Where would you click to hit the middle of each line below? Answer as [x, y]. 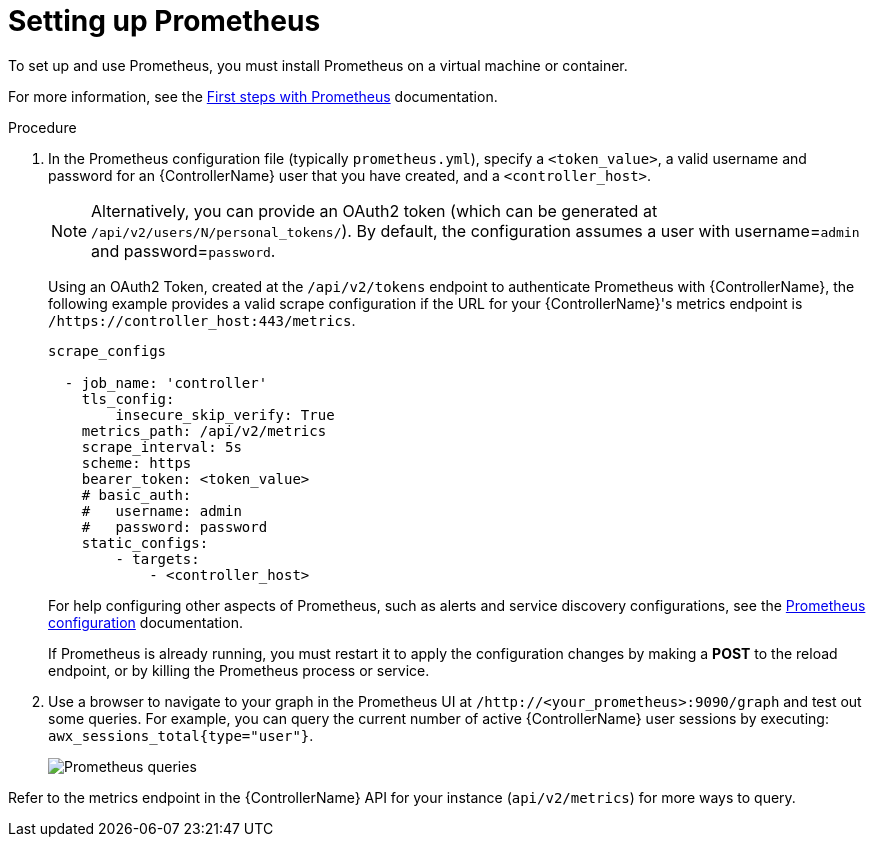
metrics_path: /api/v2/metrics [204, 430]
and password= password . [183, 250]
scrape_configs [107, 350]
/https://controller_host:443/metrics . [202, 320]
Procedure [42, 127]
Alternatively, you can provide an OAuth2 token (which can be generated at [374, 210]
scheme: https [136, 462]
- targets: [157, 558]
